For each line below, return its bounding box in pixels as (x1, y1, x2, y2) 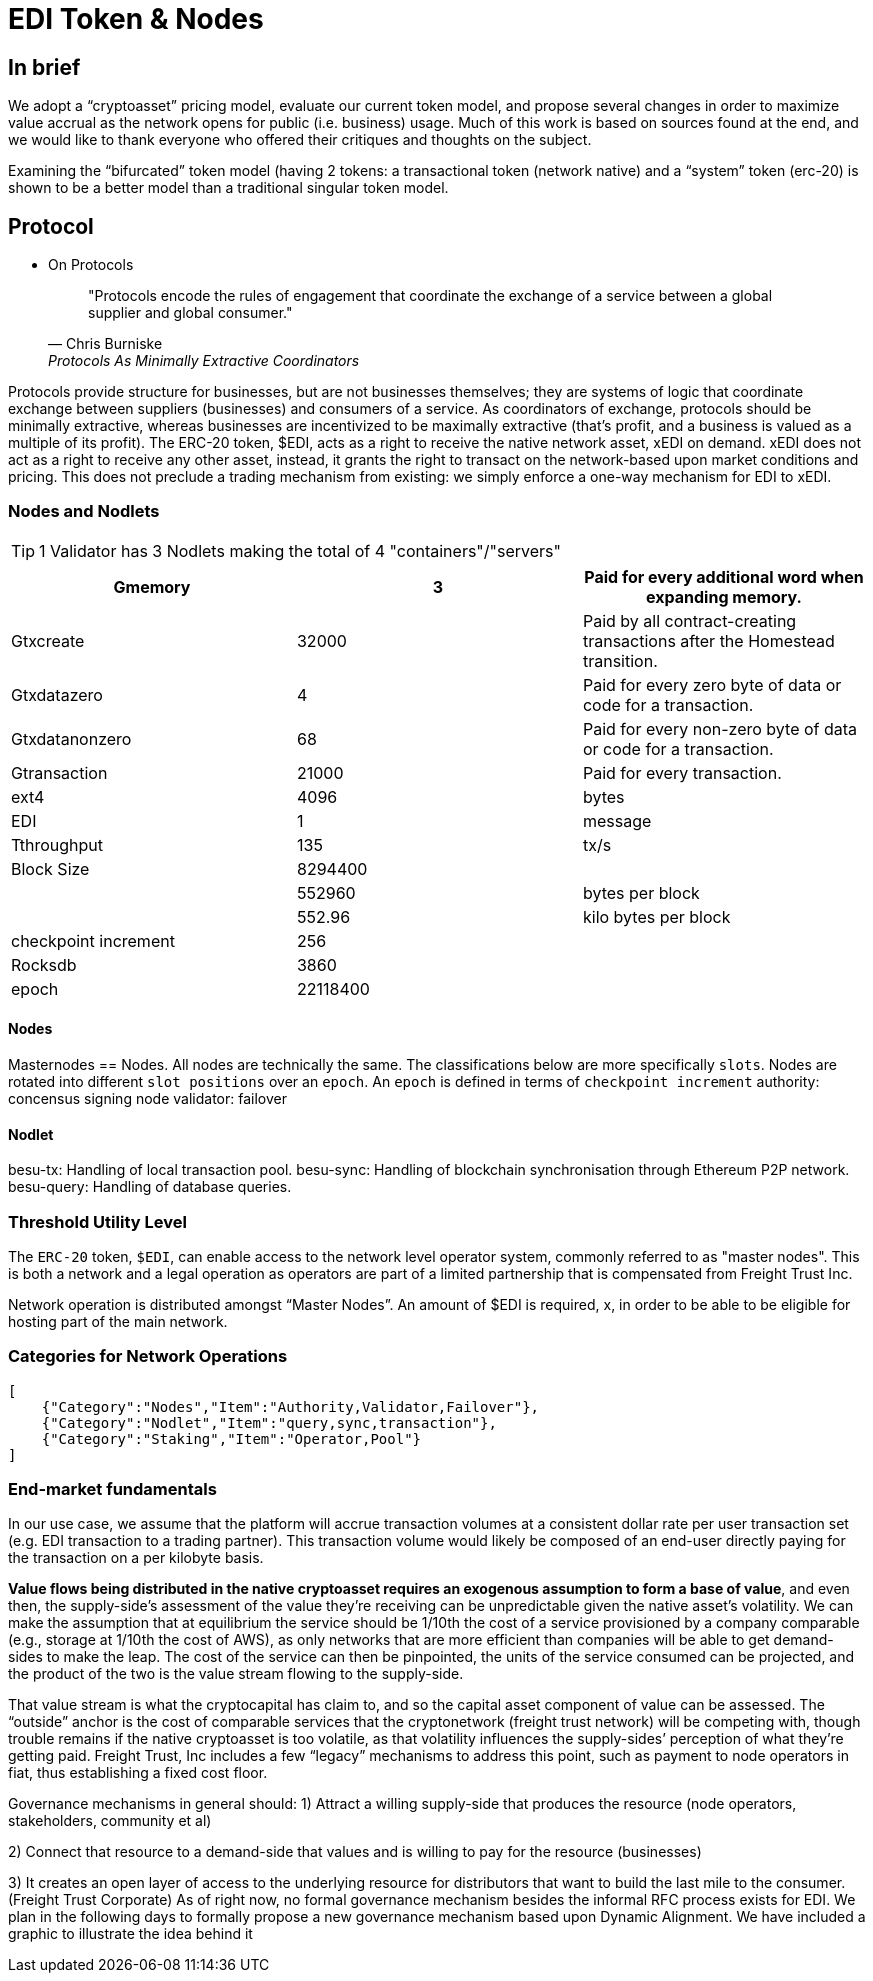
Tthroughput (11, 834, 103, 855)
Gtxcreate (11, 630, 85, 651)
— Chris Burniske (48, 335, 163, 353)
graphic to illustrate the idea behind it (8, 1925, 253, 1943)
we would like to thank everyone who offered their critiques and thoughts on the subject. (8, 131, 592, 149)
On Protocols (48, 256, 134, 274)
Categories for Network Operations (8, 1346, 288, 1367)
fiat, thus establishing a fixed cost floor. (8, 1764, 268, 1782)
